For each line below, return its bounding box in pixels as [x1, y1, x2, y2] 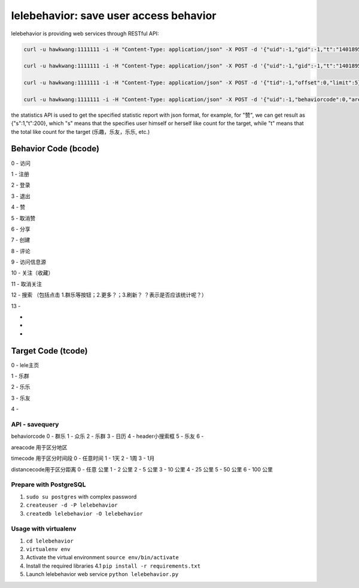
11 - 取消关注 [11, 280, 42, 287]
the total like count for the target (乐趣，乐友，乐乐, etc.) [11, 128, 150, 135]
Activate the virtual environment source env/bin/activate [26, 554, 179, 561]
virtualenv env [26, 546, 71, 553]
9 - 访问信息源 [11, 258, 46, 266]
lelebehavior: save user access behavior [11, 9, 217, 22]
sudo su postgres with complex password [26, 493, 137, 500]
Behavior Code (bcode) [11, 144, 100, 154]
